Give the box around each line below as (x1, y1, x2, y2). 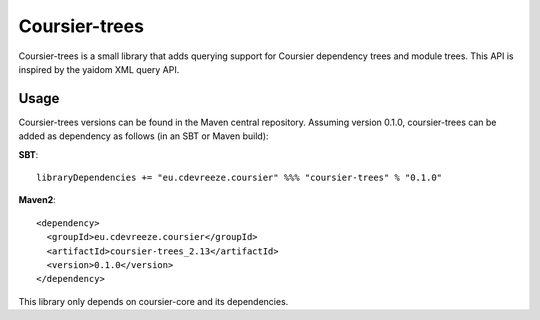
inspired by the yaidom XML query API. (18, 63, 180, 75)
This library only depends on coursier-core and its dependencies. (18, 295, 289, 307)
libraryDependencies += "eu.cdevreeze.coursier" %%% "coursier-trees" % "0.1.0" (36, 172, 443, 184)
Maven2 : (18, 194, 56, 206)
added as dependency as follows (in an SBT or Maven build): (18, 130, 269, 142)
